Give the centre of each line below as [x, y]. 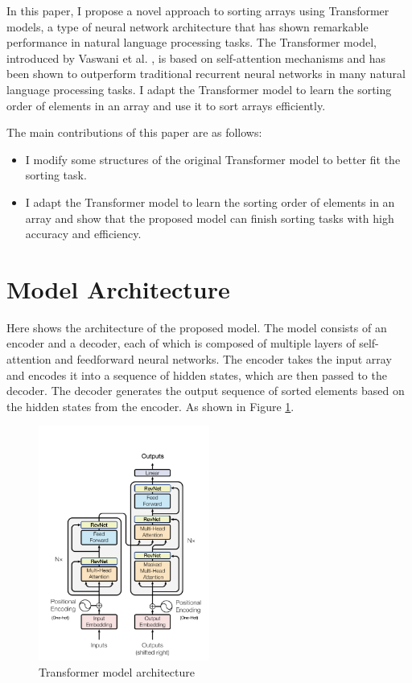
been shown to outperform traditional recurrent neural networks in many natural [206, 74]
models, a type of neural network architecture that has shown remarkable [187, 26]
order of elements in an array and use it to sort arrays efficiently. [166, 105]
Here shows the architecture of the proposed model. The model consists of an [197, 327]
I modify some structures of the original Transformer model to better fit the [213, 159]
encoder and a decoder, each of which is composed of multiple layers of [181, 343]
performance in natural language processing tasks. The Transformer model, [192, 42]
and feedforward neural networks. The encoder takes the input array [223, 359]
